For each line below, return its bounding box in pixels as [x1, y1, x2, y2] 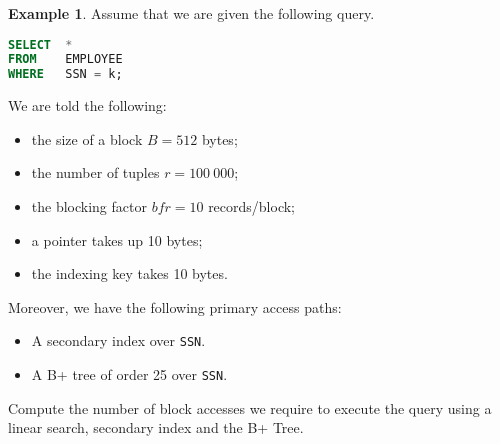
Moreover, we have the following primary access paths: [8, 296, 342, 317]
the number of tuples [31, 162, 160, 183]
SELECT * [8, 37, 73, 52]
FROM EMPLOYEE [8, 52, 123, 67]
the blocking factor [31, 196, 147, 216]
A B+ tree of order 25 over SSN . [31, 364, 228, 385]
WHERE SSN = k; [8, 67, 123, 82]
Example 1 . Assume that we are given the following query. [8, 3, 375, 23]
